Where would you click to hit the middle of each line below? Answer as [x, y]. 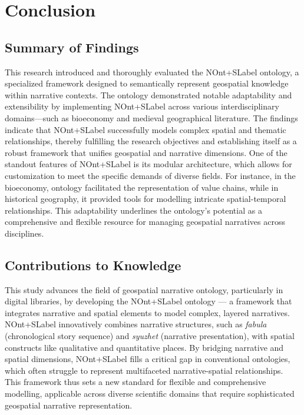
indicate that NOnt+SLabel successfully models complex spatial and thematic [146, 129]
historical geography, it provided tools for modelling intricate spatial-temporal [146, 199]
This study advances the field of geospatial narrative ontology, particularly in [144, 289]
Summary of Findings [72, 47]
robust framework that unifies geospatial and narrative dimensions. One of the [146, 152]
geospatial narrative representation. [69, 405]
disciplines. [24, 233]
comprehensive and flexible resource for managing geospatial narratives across [145, 222]
